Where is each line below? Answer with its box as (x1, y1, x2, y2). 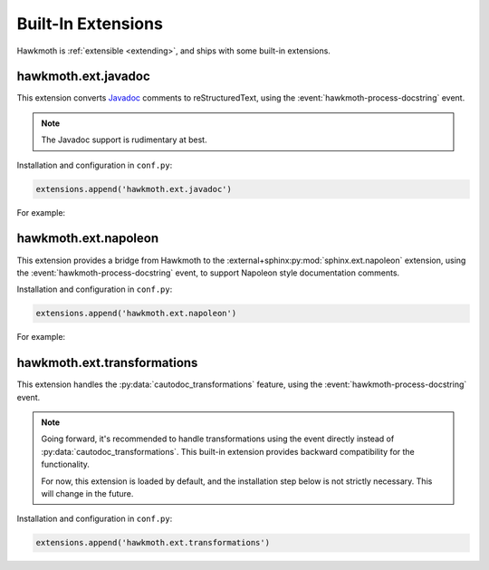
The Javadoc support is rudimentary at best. (41, 134, 207, 145)
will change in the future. (41, 488, 134, 498)
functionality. (41, 459, 91, 470)
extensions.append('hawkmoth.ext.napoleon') (35, 308, 237, 319)
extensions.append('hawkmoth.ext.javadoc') (35, 184, 233, 194)
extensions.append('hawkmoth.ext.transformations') (35, 537, 271, 548)
